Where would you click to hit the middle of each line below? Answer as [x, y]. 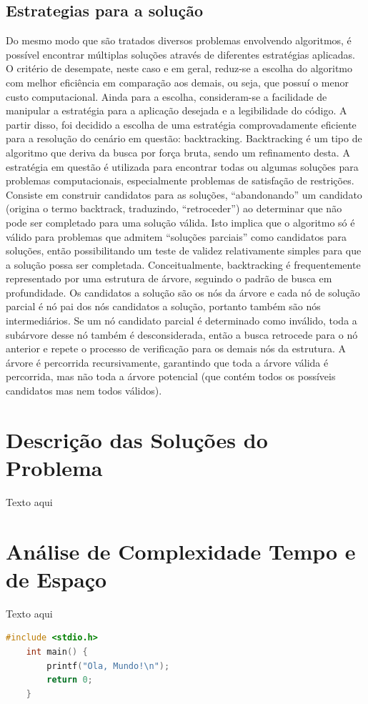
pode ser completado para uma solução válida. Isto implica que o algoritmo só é [180, 222]
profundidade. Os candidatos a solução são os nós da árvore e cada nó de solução [183, 292]
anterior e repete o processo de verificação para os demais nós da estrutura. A [176, 348]
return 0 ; [70, 680]
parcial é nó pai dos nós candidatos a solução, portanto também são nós [163, 306]
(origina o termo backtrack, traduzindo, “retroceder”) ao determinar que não [174, 208]
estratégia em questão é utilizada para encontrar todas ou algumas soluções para [182, 166]
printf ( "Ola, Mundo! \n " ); [108, 666]
